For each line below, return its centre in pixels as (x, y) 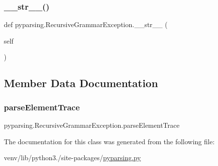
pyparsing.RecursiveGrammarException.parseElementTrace (92, 125)
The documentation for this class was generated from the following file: (109, 141)
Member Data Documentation (81, 83)
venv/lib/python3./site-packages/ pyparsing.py (72, 158)
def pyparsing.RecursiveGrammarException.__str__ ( (86, 24)
